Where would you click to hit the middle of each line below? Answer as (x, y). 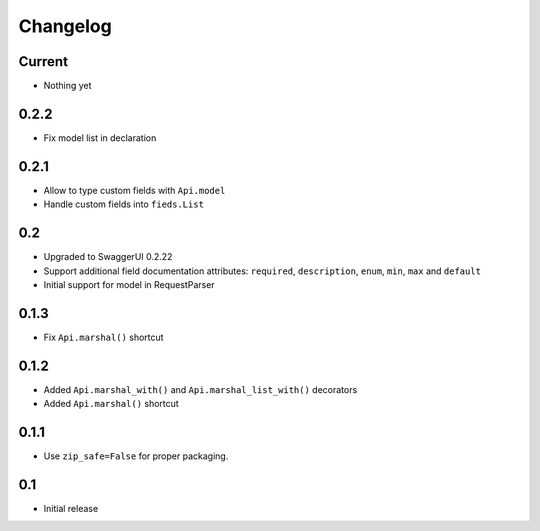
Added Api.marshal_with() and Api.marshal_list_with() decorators (200, 389)
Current (43, 61)
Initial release (71, 508)
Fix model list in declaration (100, 137)
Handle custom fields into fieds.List (124, 204)
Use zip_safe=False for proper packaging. (136, 456)
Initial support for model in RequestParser (129, 284)
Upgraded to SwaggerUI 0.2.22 (108, 257)
